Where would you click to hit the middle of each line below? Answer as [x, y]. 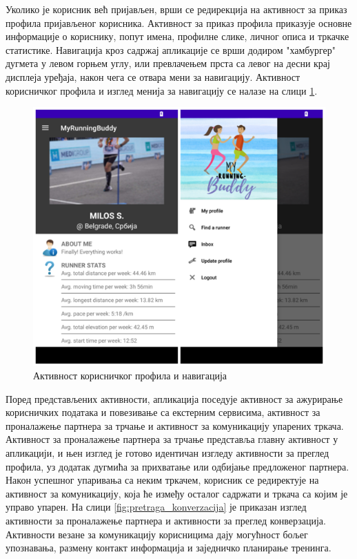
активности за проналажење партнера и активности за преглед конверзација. [166, 521]
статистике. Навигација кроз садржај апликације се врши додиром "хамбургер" [171, 49]
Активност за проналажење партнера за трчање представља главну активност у [172, 439]
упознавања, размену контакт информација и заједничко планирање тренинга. [169, 548]
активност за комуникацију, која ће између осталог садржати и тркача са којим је [177, 493]
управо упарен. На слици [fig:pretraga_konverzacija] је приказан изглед [156, 507]
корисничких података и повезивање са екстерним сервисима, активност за [163, 412]
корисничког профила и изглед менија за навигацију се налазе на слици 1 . [162, 90]
